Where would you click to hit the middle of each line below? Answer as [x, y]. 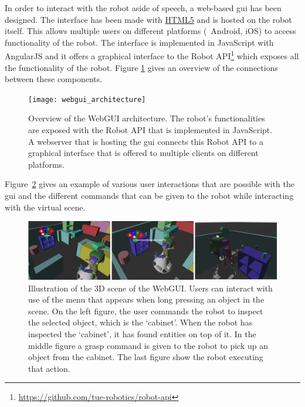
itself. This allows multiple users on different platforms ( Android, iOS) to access [150, 31]
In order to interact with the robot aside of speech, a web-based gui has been [143, 8]
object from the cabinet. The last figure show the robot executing [146, 357]
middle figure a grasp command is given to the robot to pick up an [148, 345]
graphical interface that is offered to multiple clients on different [143, 153]
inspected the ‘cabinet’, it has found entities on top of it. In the [142, 333]
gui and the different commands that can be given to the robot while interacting [149, 196]
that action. [49, 368]
